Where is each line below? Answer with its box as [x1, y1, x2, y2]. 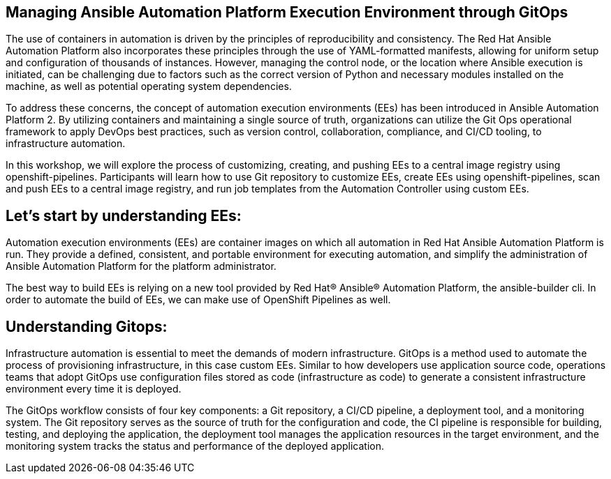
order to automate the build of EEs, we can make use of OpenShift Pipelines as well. [6, 294, 391, 306]
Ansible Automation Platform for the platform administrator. [6, 260, 277, 273]
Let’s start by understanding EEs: [6, 206, 242, 225]
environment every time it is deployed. [6, 383, 182, 395]
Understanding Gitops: [6, 317, 168, 335]
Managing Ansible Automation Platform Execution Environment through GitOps [6, 3, 568, 21]
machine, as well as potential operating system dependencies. [6, 80, 292, 93]
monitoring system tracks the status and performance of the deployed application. [6, 440, 384, 453]
